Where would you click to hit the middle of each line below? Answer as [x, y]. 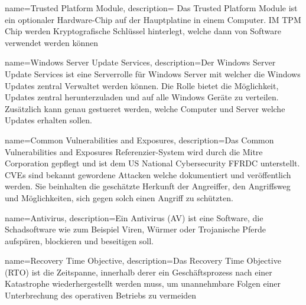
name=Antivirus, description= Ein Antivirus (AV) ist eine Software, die [134, 217]
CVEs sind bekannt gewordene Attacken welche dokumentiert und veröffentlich [148, 174]
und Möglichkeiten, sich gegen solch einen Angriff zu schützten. [119, 197]
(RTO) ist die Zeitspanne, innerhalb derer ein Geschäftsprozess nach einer [139, 272]
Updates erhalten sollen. [48, 120]
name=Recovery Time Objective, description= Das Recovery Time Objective [143, 260]
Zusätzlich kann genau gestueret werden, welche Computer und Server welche [145, 108]
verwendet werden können [51, 42]
